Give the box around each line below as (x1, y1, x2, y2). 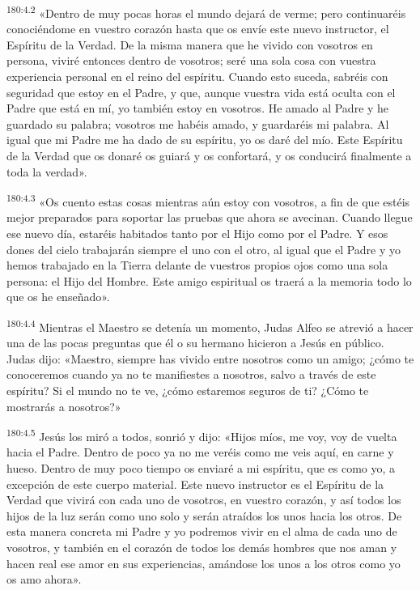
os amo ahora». (6, 571, 82, 588)
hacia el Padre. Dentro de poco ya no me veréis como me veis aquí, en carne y (6, 444, 394, 461)
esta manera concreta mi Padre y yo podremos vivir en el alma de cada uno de (6, 523, 397, 540)
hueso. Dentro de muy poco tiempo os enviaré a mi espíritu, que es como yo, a (6, 460, 396, 477)
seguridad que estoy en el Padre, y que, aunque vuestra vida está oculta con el (6, 83, 396, 100)
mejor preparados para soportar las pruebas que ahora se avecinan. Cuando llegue (6, 209, 413, 226)
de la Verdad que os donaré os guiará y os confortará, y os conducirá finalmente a (6, 147, 412, 163)
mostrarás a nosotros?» (6, 397, 121, 414)
